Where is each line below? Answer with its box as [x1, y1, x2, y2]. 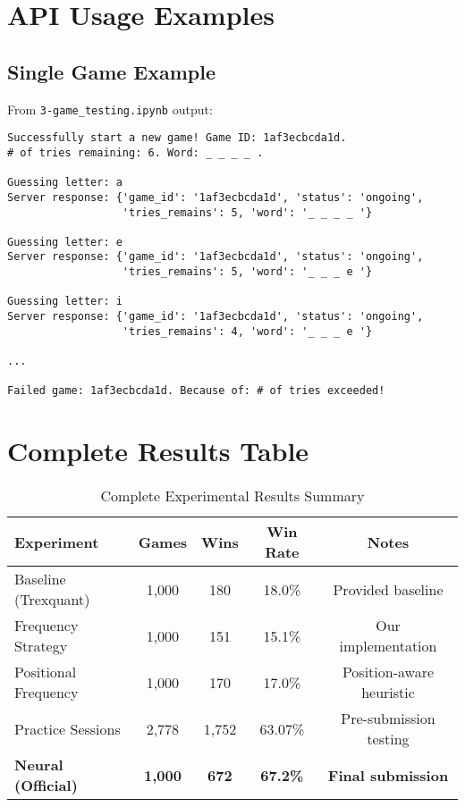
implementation [339, 635, 437, 657]
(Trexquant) [14, 589, 90, 610]
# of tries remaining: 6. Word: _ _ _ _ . [7, 146, 264, 159]
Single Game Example [7, 57, 216, 85]
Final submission [327, 764, 449, 786]
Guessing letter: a [7, 176, 123, 189]
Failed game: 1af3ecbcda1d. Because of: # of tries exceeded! [7, 384, 385, 398]
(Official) [14, 775, 78, 796]
